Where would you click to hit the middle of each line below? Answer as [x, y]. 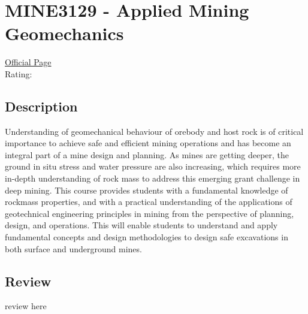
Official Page [28, 62]
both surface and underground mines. [73, 248]
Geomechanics [64, 33]
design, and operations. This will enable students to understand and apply [141, 225]
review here [26, 306]
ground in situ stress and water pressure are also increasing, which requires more [153, 166]
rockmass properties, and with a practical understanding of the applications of [149, 202]
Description [41, 106]
